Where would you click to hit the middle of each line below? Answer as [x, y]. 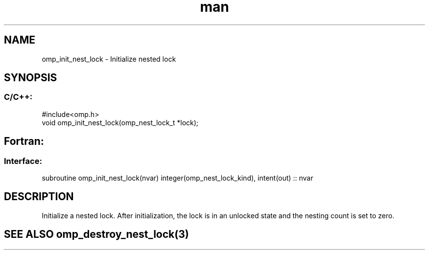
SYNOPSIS [31, 78]
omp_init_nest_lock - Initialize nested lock [109, 59]
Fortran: [24, 141]
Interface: [23, 161]
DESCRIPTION [39, 197]
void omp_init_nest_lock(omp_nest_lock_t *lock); [120, 122]
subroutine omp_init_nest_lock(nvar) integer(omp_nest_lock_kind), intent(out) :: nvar [178, 178]
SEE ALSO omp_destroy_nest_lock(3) [96, 234]
